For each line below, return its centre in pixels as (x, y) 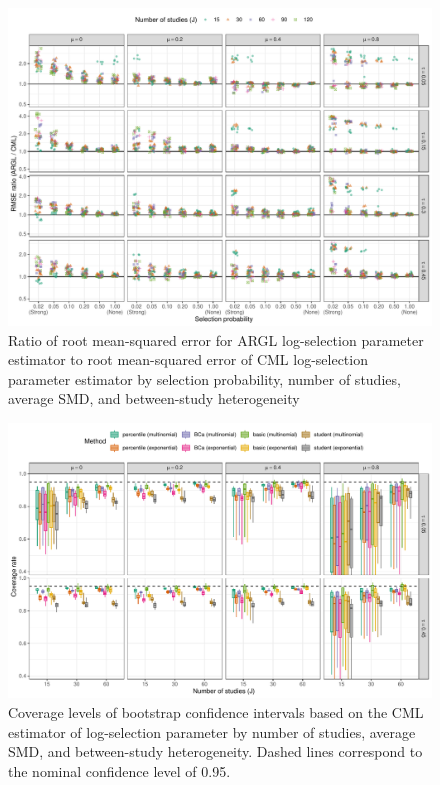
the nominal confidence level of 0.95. (119, 770)
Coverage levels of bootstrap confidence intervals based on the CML (216, 711)
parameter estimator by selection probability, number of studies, (204, 378)
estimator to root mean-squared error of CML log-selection (188, 359)
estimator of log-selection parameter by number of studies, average (212, 731)
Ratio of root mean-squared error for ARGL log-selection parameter (216, 339)
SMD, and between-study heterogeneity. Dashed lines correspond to (215, 751)
